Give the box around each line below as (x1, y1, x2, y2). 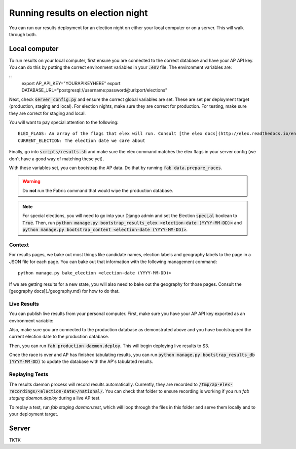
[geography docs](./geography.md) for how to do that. (9, 288, 120, 294)
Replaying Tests (9, 371, 49, 378)
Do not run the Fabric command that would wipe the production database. (22, 187, 174, 193)
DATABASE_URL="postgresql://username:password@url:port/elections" (21, 87, 168, 93)
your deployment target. (9, 411, 59, 417)
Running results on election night (9, 7, 148, 18)
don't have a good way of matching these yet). (9, 156, 104, 162)
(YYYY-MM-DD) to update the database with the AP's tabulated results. (9, 359, 153, 364)
